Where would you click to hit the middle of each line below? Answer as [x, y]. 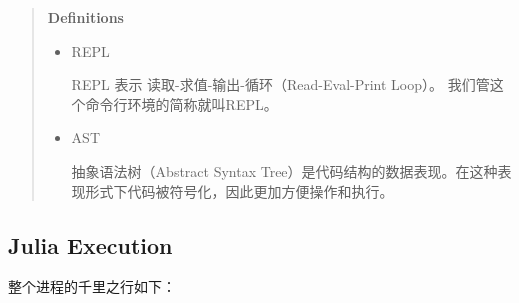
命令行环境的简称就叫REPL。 [181, 103]
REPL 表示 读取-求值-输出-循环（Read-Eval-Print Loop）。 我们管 [280, 84]
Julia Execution [90, 244]
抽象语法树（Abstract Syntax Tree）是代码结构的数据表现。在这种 [284, 170]
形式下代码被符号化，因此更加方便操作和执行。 [239, 190]
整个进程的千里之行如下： [92, 286]
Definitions [85, 17]
